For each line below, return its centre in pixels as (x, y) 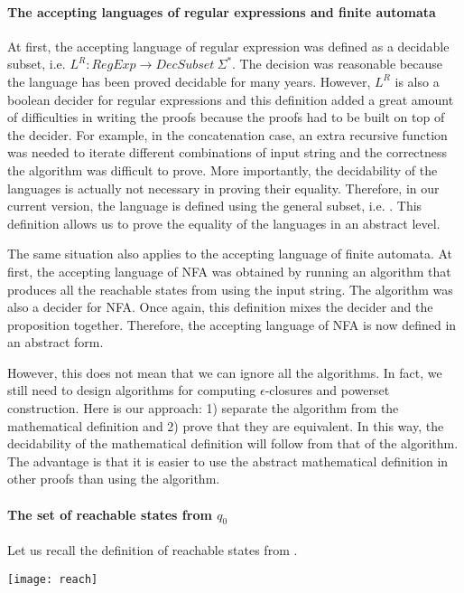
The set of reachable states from (110, 514)
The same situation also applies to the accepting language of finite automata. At (230, 254)
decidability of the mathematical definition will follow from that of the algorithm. (233, 443)
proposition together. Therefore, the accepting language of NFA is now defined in (232, 324)
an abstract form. (56, 342)
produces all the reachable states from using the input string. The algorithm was (230, 289)
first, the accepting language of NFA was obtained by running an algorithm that (229, 271)
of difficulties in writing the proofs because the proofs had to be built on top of (226, 117)
